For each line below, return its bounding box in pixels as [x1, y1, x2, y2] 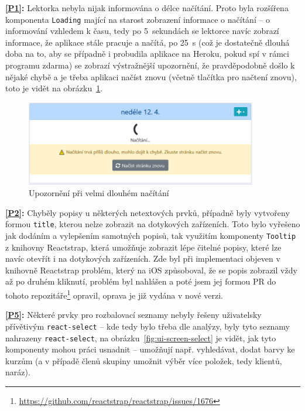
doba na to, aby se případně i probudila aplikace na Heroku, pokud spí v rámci [5, 47, 289, 60]
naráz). [5, 366, 30, 378]
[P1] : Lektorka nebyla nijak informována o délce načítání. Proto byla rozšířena [5, 2, 289, 13]
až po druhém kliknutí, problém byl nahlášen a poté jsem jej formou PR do [5, 275, 276, 287]
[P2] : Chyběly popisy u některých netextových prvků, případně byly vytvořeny [5, 206, 290, 218]
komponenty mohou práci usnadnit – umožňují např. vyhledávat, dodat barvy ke [5, 343, 295, 355]
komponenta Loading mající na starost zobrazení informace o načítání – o [5, 13, 270, 25]
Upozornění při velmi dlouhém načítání [29, 187, 169, 199]
